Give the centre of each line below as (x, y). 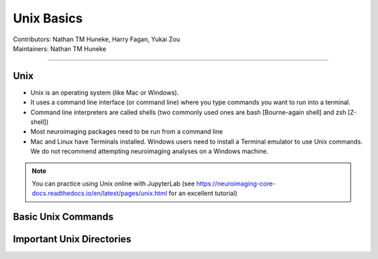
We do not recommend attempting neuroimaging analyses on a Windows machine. (149, 151)
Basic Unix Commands (63, 217)
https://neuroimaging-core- (236, 183)
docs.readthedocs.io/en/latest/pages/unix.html (99, 193)
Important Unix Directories (72, 239)
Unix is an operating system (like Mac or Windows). (105, 92)
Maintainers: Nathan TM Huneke (59, 48)
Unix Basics (48, 18)
